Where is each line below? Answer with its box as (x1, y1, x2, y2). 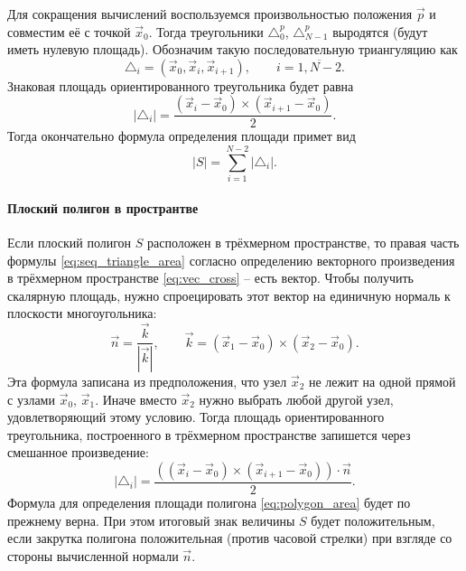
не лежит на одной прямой (309, 372, 456, 391)
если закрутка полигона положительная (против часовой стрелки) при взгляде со (7, 529, 452, 548)
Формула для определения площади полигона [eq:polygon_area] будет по (7, 493, 411, 512)
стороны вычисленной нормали (7, 546, 179, 565)
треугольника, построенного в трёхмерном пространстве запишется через (7, 425, 411, 444)
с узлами (7, 389, 55, 408)
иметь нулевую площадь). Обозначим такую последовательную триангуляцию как (7, 40, 458, 59)
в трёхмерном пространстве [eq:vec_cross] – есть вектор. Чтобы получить (7, 268, 415, 287)
